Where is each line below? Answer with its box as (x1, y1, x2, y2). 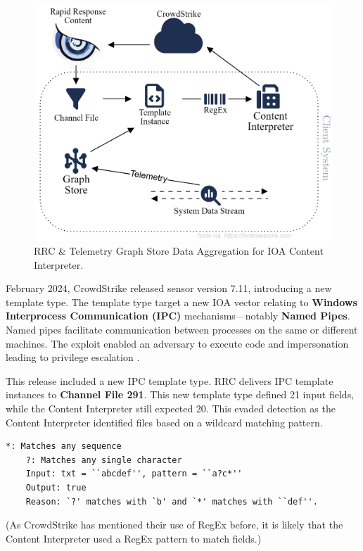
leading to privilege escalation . (6, 350, 140, 365)
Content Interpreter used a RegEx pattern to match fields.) (6, 531, 262, 545)
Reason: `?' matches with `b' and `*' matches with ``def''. (25, 496, 318, 507)
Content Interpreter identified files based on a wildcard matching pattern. (6, 414, 323, 429)
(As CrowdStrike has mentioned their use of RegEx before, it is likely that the (6, 517, 343, 532)
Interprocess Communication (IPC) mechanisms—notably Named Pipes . (6, 308, 350, 323)
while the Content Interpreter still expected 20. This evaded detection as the (6, 401, 336, 415)
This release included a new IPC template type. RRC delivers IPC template (6, 373, 333, 388)
